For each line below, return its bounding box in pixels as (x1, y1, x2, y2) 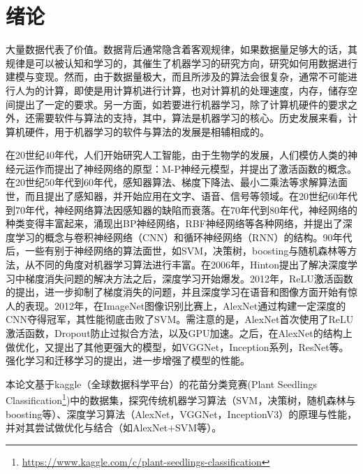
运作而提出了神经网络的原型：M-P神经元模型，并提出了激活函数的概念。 (24, 161, 357, 175)
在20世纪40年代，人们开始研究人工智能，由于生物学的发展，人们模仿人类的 (6, 148, 348, 162)
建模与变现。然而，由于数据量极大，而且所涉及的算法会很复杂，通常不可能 (6, 69, 348, 84)
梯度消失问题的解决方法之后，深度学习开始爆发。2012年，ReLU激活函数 (24, 271, 353, 285)
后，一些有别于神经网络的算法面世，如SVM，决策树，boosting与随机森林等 (6, 243, 348, 258)
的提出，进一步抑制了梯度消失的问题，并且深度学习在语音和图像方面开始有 (6, 285, 348, 299)
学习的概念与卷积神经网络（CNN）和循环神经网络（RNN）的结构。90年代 (15, 229, 353, 244)
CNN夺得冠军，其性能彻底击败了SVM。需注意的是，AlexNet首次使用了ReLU (6, 312, 354, 326)
